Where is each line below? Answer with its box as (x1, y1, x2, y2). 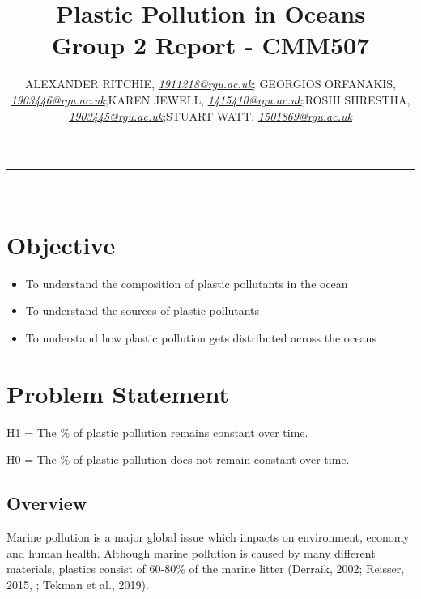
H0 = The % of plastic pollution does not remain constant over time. (6, 451, 350, 468)
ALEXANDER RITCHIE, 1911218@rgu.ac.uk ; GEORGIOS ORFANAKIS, (25, 75, 396, 92)
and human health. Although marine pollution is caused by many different (6, 544, 376, 561)
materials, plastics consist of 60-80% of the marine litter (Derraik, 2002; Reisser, (6, 560, 405, 577)
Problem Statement (6, 376, 229, 410)
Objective (6, 227, 116, 261)
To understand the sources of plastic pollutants (25, 302, 260, 319)
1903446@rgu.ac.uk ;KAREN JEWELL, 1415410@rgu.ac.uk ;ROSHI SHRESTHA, (11, 91, 410, 108)
